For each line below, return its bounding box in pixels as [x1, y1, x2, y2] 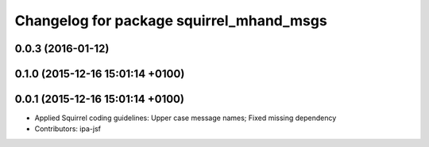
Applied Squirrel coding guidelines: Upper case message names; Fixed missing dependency [34, 113, 337, 122]
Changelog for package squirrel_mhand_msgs [14, 12, 327, 29]
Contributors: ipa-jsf [34, 124, 101, 134]
